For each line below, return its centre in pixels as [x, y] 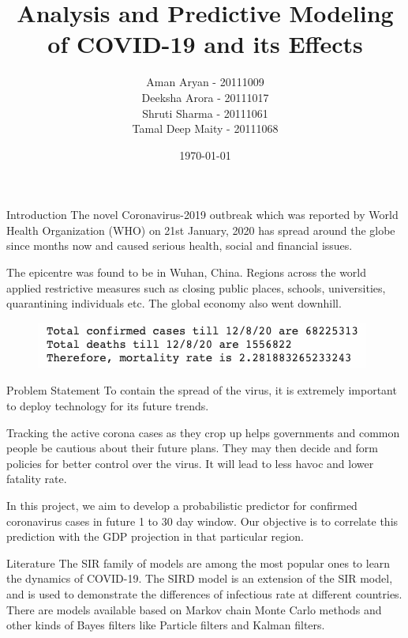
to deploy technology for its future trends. [108, 406]
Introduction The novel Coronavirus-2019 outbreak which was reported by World [202, 215]
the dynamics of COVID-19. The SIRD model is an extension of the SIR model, [200, 578]
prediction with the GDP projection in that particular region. [155, 536]
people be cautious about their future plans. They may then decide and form [192, 448]
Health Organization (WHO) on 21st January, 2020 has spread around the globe [201, 230]
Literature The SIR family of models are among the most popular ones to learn [198, 562]
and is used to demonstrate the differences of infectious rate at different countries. [204, 593]
